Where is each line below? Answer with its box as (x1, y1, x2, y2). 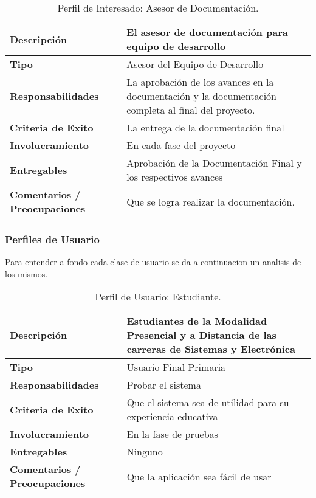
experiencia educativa (126, 409, 218, 424)
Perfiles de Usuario (5, 231, 100, 246)
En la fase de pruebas (126, 427, 218, 441)
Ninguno (126, 444, 163, 459)
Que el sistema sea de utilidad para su (126, 395, 289, 410)
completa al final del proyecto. (126, 103, 255, 117)
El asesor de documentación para (126, 25, 288, 39)
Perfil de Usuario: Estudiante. (95, 289, 221, 304)
